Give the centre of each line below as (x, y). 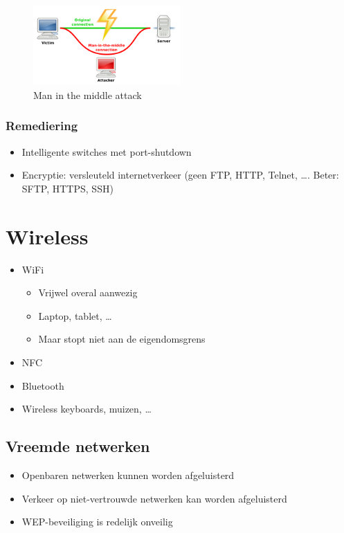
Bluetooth (43, 385)
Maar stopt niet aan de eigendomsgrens (122, 339)
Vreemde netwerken (78, 446)
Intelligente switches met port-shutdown (107, 151)
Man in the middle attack (88, 94)
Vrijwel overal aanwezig (88, 292)
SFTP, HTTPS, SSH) (67, 188)
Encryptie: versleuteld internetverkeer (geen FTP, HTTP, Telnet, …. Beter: (180, 175)
